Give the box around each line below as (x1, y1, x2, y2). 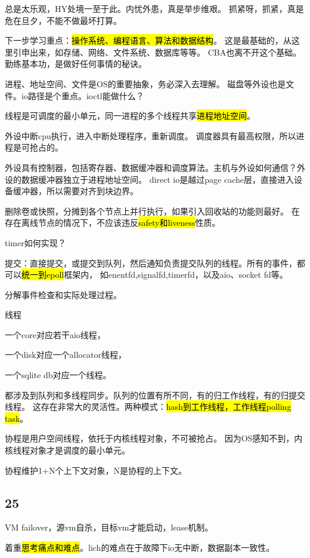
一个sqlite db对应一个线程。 (5, 369, 111, 381)
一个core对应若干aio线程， (5, 328, 106, 341)
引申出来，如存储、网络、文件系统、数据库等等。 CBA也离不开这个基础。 (13, 45, 302, 58)
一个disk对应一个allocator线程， (5, 348, 126, 361)
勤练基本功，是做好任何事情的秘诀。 (5, 57, 147, 70)
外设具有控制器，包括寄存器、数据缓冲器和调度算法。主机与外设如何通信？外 (5, 161, 305, 173)
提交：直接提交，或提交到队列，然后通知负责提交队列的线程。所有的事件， (5, 256, 297, 269)
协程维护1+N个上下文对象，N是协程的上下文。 (5, 464, 187, 476)
